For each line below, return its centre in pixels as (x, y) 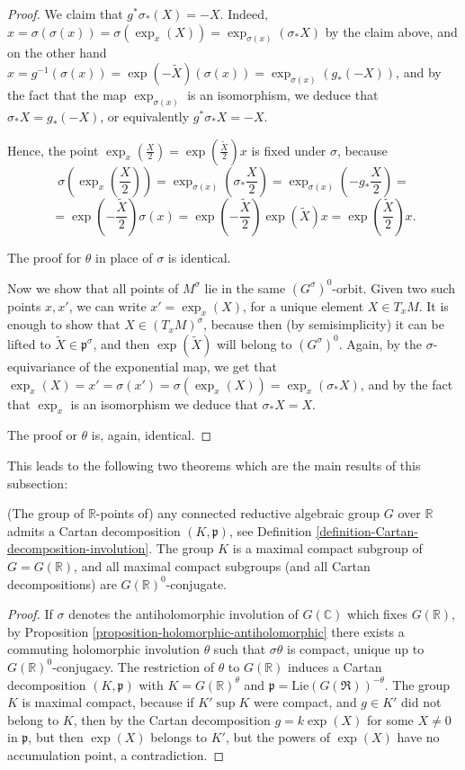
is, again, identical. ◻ (152, 435)
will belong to (254, 343)
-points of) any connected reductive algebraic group (238, 513)
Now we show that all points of (93, 287)
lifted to (29, 343)
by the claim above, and (391, 31)
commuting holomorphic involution (103, 649)
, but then (56, 737)
